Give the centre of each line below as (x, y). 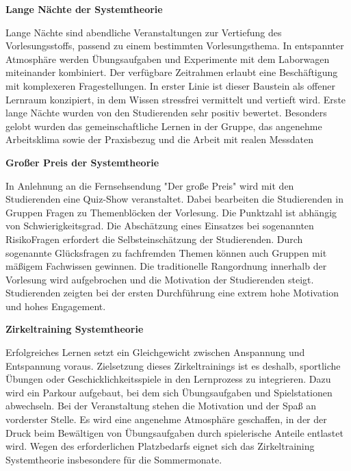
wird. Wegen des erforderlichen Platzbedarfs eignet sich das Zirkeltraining (160, 446)
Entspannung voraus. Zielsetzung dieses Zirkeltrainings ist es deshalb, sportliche (173, 365)
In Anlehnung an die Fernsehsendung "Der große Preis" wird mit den (150, 185)
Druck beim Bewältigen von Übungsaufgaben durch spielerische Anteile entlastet (174, 432)
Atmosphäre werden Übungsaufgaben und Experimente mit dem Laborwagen (168, 59)
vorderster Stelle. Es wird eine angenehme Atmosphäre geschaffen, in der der (166, 419)
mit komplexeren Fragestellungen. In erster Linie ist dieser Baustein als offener (170, 85)
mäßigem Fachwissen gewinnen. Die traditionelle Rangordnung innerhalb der (166, 266)
